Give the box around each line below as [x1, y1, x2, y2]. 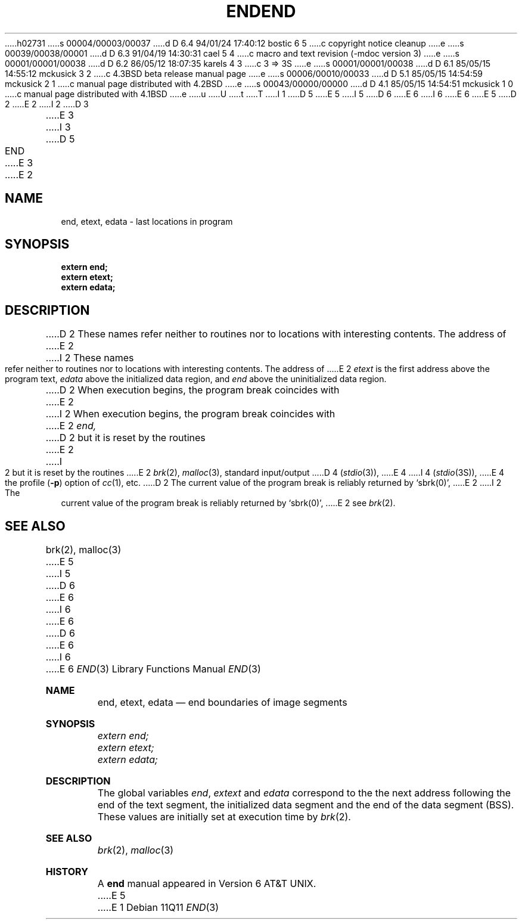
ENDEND [226, 1, 296, 21]
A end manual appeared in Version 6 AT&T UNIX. [97, 878, 316, 890]
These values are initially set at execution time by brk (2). [97, 811, 351, 823]
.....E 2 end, [45, 420, 97, 432]
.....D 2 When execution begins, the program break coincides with [45, 384, 340, 396]
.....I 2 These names [45, 352, 134, 364]
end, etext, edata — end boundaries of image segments [97, 696, 347, 709]
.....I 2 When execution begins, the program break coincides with [45, 408, 335, 420]
